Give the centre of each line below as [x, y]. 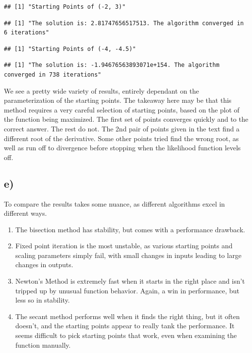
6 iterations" [27, 33]
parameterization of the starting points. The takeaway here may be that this [118, 100]
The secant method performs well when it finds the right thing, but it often [127, 316]
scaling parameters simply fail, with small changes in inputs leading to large [128, 255]
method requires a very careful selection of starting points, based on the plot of [122, 109]
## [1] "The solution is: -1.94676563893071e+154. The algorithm [112, 65]
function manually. [43, 345]
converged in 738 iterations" [53, 74]
